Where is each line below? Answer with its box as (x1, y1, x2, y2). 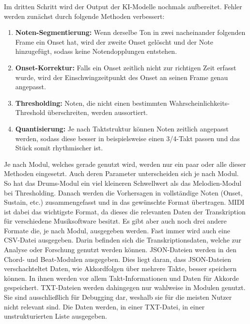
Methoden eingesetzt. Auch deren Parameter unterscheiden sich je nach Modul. (4, 168, 239, 178)
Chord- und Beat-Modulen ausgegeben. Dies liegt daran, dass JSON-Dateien (4, 254, 232, 264)
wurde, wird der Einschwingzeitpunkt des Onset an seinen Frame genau (15, 72, 228, 82)
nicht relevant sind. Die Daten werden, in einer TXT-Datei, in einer (4, 301, 205, 311)
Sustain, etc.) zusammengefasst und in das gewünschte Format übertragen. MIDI (4, 197, 245, 207)
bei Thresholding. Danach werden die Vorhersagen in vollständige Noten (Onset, (4, 187, 243, 197)
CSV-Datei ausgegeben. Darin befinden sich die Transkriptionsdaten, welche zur (4, 235, 242, 245)
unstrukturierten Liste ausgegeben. (4, 311, 107, 321)
